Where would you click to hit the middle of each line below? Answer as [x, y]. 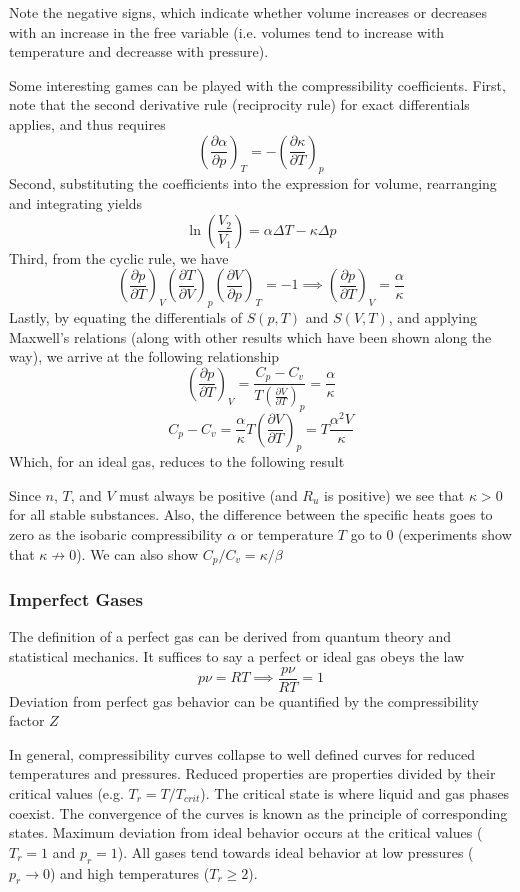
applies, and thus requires [87, 123]
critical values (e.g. [66, 792]
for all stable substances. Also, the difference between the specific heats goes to [251, 514]
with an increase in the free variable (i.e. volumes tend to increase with [227, 31]
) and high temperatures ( [129, 872]
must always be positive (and [208, 494]
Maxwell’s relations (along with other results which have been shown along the [250, 336]
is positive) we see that [394, 494]
